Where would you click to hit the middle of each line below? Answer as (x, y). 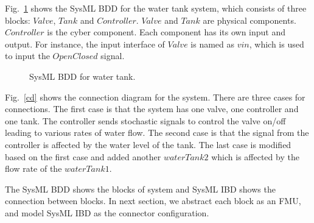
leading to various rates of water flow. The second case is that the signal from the (157, 133)
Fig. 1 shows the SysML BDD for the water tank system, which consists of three (156, 8)
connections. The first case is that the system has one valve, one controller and (152, 109)
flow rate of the (33, 168)
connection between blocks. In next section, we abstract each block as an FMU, (153, 201)
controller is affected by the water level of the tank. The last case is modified (148, 144)
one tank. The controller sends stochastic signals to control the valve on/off (145, 120)
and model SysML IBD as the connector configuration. (107, 212)
